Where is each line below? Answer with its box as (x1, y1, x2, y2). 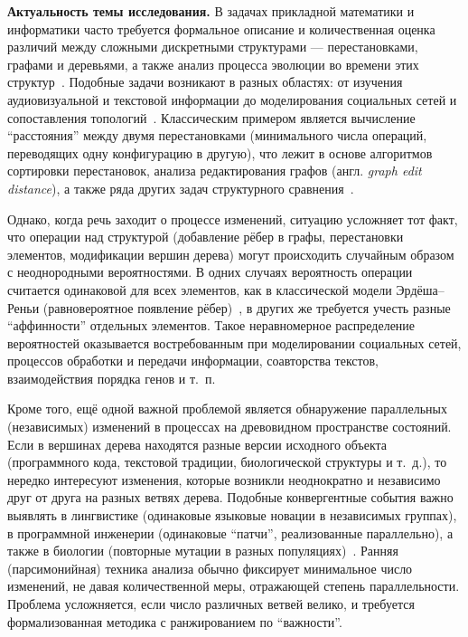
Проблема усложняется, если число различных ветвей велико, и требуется (7, 594, 415, 613)
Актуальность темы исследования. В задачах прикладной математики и (7, 2, 415, 20)
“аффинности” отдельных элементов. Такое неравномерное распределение (7, 316, 416, 335)
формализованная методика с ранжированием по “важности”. (7, 612, 342, 631)
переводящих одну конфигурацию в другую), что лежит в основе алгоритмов (7, 143, 433, 162)
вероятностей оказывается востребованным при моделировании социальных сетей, (7, 333, 462, 352)
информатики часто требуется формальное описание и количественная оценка (7, 19, 435, 38)
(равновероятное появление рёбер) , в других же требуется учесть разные (42, 298, 451, 317)
